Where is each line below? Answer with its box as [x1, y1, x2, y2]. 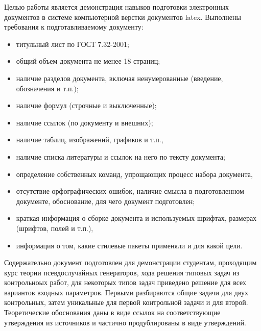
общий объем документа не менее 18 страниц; [16, 56, 160, 66]
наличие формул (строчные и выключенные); [16, 100, 157, 111]
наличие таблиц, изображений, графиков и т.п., [16, 134, 163, 145]
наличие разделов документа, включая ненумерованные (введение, [16, 72, 223, 83]
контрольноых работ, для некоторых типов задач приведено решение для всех [4, 277, 247, 288]
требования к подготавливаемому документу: [4, 21, 144, 32]
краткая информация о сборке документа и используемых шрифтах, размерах [16, 213, 257, 223]
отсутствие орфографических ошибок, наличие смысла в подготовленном [16, 186, 244, 196]
